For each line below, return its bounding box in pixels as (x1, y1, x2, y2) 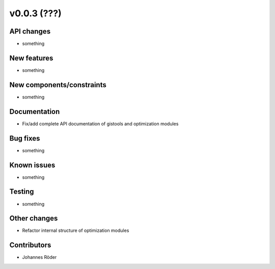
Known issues (9, 160, 56, 169)
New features (9, 53, 53, 62)
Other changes (9, 214, 58, 223)
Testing (9, 187, 34, 196)
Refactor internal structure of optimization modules (22, 227, 129, 234)
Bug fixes (9, 134, 40, 143)
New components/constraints (9, 80, 106, 89)
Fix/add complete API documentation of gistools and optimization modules (22, 120, 179, 127)
